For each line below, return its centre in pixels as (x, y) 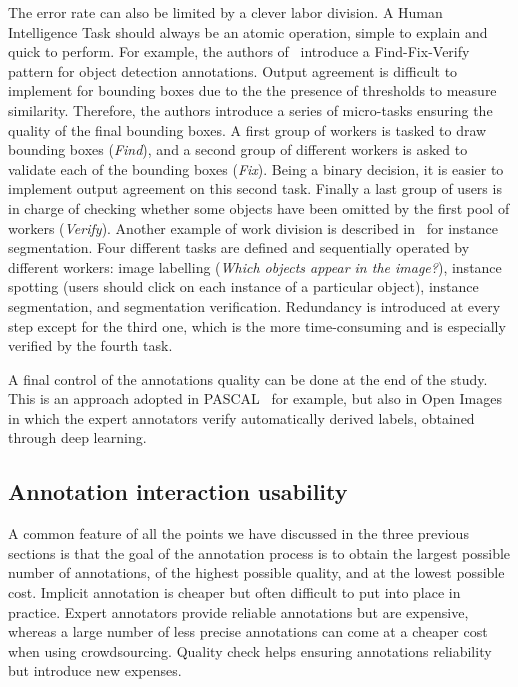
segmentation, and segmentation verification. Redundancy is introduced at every (254, 305)
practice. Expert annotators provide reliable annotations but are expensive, (238, 611)
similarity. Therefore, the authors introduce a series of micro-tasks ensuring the (250, 109)
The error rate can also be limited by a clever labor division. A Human (225, 12)
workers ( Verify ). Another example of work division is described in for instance (253, 227)
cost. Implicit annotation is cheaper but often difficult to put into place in (234, 592)
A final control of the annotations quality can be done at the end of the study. (248, 378)
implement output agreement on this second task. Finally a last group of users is (255, 188)
